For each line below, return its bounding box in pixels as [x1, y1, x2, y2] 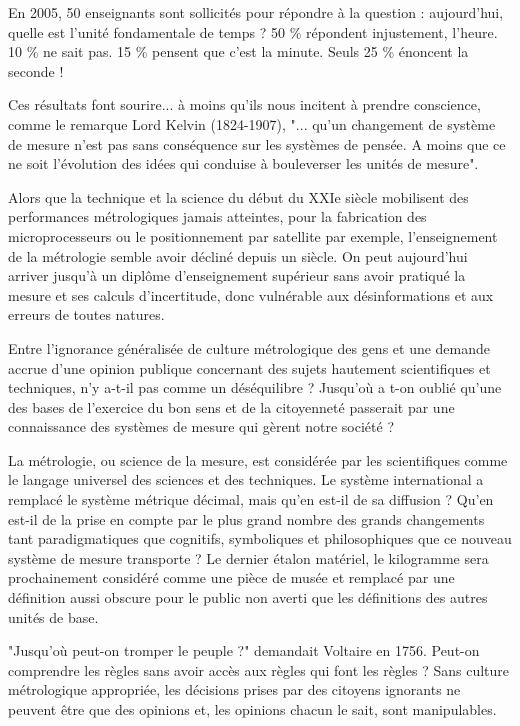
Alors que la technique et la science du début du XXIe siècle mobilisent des [8, 186, 469, 207]
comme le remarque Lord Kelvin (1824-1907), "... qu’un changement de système [8, 113, 496, 134]
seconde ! [8, 60, 64, 81]
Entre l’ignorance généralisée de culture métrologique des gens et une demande [8, 337, 491, 358]
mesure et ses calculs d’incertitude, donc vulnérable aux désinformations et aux [8, 284, 494, 305]
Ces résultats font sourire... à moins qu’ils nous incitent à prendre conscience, [8, 94, 481, 115]
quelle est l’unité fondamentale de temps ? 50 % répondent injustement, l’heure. [8, 21, 498, 42]
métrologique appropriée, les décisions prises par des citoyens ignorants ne [8, 679, 461, 700]
